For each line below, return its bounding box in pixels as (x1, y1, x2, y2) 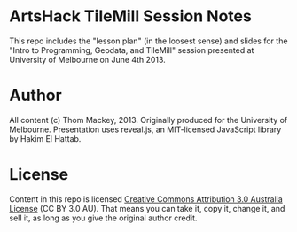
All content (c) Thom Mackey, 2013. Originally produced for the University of (9, 114, 288, 125)
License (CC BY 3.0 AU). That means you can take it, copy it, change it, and (9, 203, 285, 213)
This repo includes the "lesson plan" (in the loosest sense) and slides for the (9, 35, 288, 46)
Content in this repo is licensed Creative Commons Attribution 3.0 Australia (9, 193, 284, 205)
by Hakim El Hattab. (9, 133, 82, 143)
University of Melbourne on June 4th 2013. (9, 54, 166, 65)
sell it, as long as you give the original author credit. (9, 213, 198, 223)
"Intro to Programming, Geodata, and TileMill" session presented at (9, 44, 254, 55)
